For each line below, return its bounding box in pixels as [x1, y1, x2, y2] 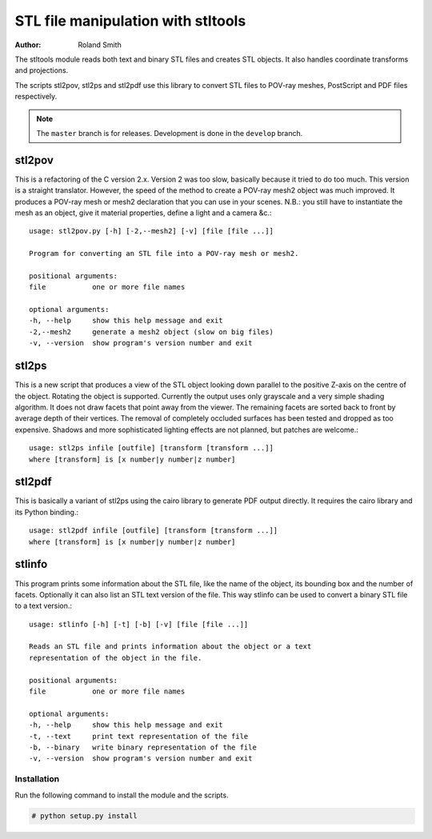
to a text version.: [14, 601, 72, 611]
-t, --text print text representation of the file [29, 732, 249, 741]
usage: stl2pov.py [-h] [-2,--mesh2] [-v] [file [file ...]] [29, 226, 274, 236]
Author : [14, 40, 42, 50]
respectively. [14, 92, 58, 102]
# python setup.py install [31, 812, 138, 821]
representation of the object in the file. [29, 653, 202, 662]
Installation [14, 773, 60, 785]
